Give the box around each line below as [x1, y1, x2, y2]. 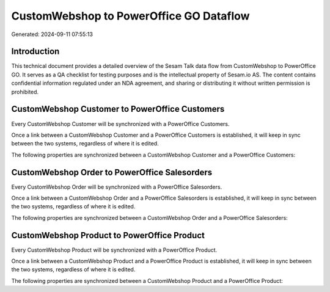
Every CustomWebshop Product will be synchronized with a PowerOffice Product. [11, 246, 218, 254]
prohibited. [11, 88, 39, 95]
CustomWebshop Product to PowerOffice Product [11, 230, 205, 241]
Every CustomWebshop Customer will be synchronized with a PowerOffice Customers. [11, 120, 230, 128]
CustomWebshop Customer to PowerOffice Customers [11, 104, 225, 114]
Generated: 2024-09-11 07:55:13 [11, 31, 93, 38]
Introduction [11, 46, 60, 57]
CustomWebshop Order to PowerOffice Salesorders [11, 167, 213, 177]
